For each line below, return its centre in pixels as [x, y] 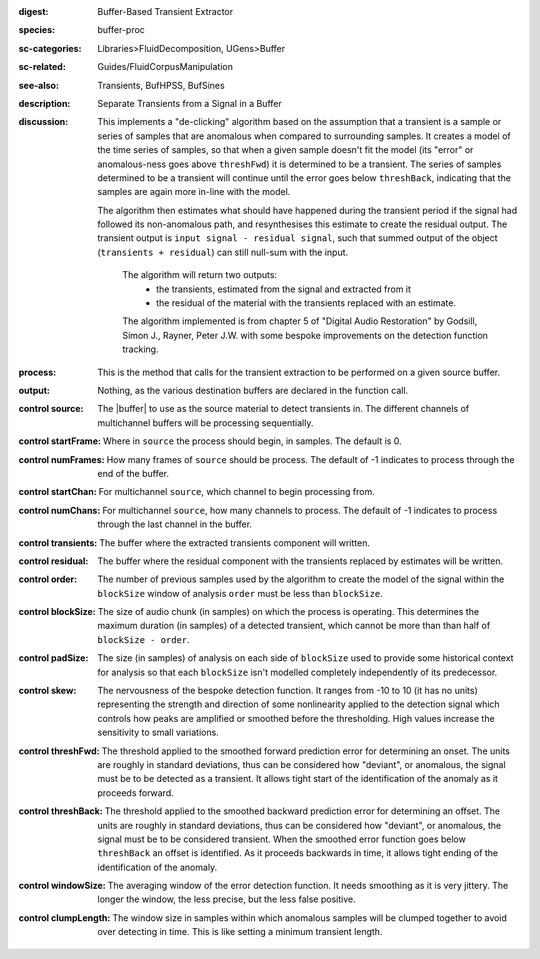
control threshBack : [61, 811]
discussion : [43, 122]
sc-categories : [50, 48]
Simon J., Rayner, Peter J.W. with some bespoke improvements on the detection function [305, 335]
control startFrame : [60, 441]
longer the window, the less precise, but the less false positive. [226, 899]
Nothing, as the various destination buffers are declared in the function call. [253, 390]
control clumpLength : [64, 917]
